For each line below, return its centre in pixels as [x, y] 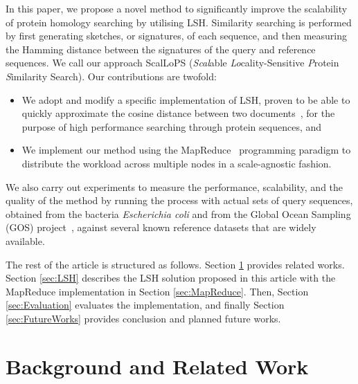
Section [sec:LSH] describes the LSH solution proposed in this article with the [171, 278]
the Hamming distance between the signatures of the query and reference [161, 49]
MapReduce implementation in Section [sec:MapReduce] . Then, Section [157, 291]
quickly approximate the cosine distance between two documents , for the [178, 113]
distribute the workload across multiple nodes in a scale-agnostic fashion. [177, 163]
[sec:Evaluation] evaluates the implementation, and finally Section [145, 305]
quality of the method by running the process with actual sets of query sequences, [179, 200]
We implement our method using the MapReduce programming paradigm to [186, 150]
